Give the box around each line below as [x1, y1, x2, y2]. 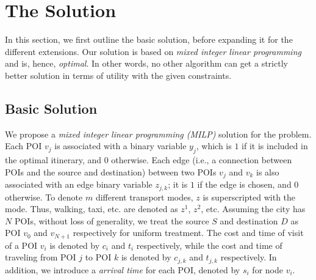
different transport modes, [95, 190, 193, 203]
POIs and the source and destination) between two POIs [5, 165, 217, 178]
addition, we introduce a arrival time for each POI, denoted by [5, 263, 240, 276]
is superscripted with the [203, 190, 296, 203]
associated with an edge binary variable [5, 178, 153, 191]
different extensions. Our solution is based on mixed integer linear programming [5, 45, 301, 57]
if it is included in [242, 139, 308, 152]
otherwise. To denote [5, 190, 83, 203]
